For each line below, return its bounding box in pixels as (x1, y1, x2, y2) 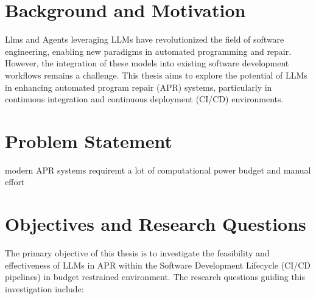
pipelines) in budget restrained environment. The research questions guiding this (5, 270, 306, 283)
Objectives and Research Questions (5, 211, 306, 236)
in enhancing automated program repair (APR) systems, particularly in (5, 80, 272, 93)
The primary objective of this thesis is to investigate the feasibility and (5, 247, 270, 259)
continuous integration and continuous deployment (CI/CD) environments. (5, 93, 284, 105)
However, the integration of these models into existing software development (5, 57, 289, 69)
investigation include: (5, 282, 84, 295)
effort (5, 175, 25, 188)
